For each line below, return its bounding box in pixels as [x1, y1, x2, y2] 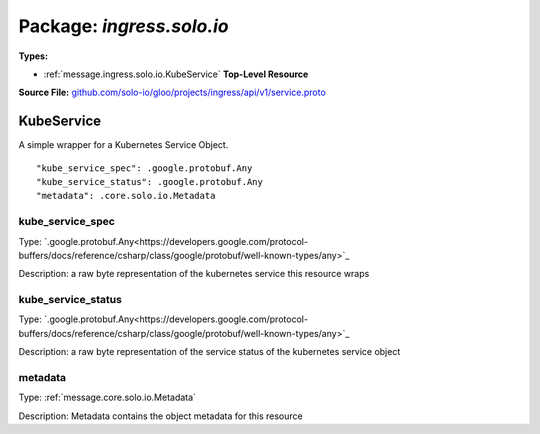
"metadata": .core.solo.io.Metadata [36, 190, 216, 202]
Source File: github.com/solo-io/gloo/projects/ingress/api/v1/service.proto [18, 86, 327, 99]
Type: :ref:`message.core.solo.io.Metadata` [18, 391, 197, 404]
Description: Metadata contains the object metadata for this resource [18, 410, 304, 422]
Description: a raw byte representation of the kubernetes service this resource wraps [18, 268, 370, 280]
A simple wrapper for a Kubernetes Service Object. [18, 139, 229, 151]
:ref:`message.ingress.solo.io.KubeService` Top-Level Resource [43, 68, 309, 80]
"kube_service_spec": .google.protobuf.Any [36, 162, 253, 174]
